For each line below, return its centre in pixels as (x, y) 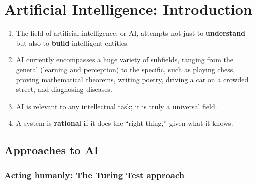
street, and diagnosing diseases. (64, 89)
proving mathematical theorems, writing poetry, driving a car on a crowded (132, 79)
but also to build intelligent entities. (72, 42)
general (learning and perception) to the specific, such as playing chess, (125, 69)
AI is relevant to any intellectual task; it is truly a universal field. (116, 106)
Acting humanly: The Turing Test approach (94, 175)
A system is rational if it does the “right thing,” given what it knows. (124, 123)
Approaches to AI (51, 150)
